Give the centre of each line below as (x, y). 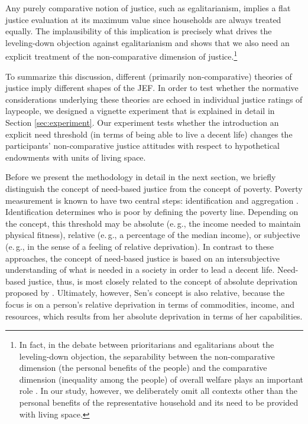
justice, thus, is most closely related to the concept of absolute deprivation (163, 281)
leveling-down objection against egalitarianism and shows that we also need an (147, 42)
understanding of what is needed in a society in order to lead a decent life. (140, 270)
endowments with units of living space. (76, 157)
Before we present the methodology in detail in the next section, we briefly (141, 177)
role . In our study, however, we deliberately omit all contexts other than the (158, 391)
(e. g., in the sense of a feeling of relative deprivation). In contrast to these (140, 246)
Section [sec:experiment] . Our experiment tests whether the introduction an (142, 122)
